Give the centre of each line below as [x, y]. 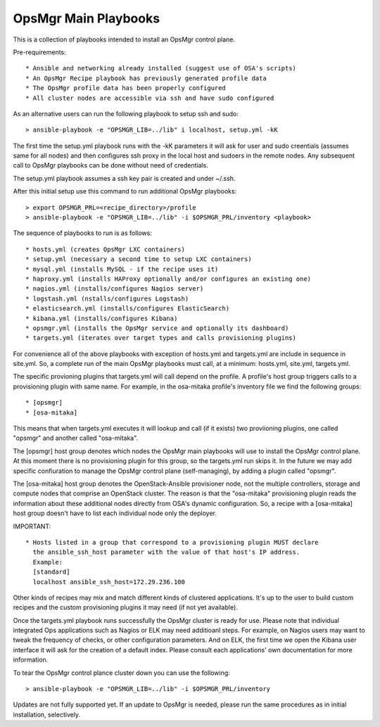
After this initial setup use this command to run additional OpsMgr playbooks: [125, 191]
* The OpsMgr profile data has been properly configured [126, 88]
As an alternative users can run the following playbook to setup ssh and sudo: [126, 113]
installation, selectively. [47, 714]
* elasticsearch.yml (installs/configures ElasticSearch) [128, 309]
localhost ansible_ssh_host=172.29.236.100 [109, 582]
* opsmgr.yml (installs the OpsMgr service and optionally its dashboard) [157, 328]
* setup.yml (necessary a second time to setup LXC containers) [139, 259]
